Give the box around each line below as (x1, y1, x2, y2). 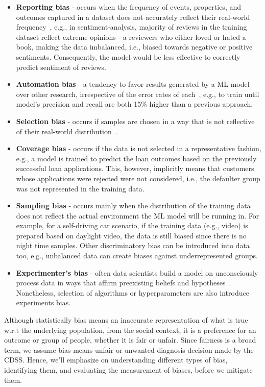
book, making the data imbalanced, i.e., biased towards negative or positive (16, 41, 253, 52)
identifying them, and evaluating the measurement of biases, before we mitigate (4, 365, 253, 375)
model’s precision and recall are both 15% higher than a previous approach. (16, 99, 253, 109)
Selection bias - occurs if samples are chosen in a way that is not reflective (16, 115, 255, 126)
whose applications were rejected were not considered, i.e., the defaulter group (16, 173, 260, 183)
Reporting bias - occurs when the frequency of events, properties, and (16, 2, 242, 12)
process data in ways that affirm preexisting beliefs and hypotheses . (16, 277, 231, 288)
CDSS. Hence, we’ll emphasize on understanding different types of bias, (4, 354, 228, 365)
